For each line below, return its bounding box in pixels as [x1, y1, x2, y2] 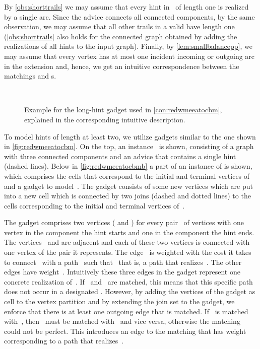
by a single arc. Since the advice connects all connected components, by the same [4, 11, 255, 22]
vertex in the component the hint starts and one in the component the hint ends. [4, 227, 254, 237]
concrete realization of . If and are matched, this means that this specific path [4, 276, 253, 287]
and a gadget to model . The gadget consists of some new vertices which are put [4, 180, 253, 191]
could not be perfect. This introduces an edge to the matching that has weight [4, 325, 246, 336]
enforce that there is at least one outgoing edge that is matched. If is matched [4, 306, 248, 316]
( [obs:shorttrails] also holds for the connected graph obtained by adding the [4, 31, 237, 41]
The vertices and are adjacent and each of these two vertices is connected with [4, 237, 250, 247]
